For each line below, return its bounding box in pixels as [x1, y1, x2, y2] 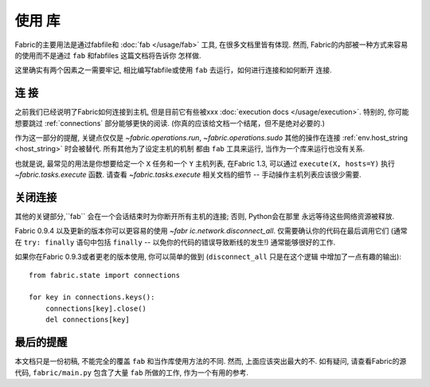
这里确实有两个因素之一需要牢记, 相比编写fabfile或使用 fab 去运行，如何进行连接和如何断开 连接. [14, 65, 332, 75]
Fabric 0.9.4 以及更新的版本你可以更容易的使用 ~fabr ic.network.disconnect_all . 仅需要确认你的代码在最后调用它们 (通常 [14, 226, 408, 236]
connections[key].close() [45, 303, 147, 313]
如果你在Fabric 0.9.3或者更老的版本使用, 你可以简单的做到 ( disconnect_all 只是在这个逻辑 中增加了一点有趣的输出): [14, 252, 402, 262]
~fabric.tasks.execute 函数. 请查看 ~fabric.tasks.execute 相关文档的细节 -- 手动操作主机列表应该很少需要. [14, 170, 362, 179]
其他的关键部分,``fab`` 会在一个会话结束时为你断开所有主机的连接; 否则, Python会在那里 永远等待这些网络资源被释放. [14, 212, 395, 221]
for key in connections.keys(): [29, 293, 155, 302]
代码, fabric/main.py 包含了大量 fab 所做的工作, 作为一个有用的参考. [14, 367, 249, 377]
